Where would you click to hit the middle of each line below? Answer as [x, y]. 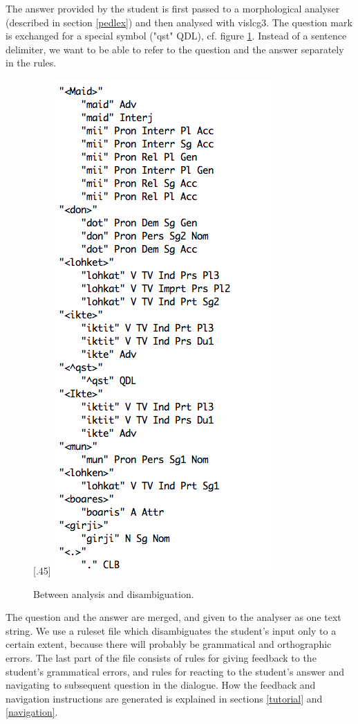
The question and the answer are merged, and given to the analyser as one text [173, 617]
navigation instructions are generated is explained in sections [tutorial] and [164, 698]
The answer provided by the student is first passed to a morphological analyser [173, 8]
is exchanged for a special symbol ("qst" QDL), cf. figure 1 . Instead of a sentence [176, 36]
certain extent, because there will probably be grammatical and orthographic [169, 644]
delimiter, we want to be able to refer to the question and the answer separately [175, 49]
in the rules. [31, 63]
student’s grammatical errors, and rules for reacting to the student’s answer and [175, 671]
